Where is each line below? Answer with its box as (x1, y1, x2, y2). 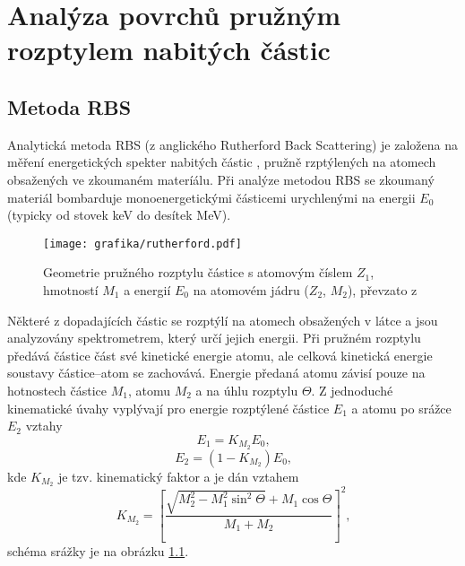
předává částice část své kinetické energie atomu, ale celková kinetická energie (7, 345, 433, 364)
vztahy (25, 416, 63, 435)
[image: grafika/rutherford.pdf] (43, 237, 242, 250)
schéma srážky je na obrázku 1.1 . (7, 541, 189, 560)
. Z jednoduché (311, 380, 393, 399)
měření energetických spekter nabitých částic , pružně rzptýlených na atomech (7, 152, 436, 171)
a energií (124, 280, 171, 299)
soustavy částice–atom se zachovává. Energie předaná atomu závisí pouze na (7, 363, 426, 382)
